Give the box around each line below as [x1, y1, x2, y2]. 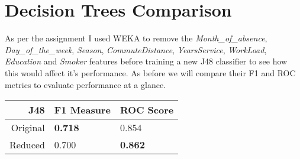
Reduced [9, 138, 45, 152]
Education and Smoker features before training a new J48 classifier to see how [5, 55, 288, 67]
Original [11, 121, 45, 135]
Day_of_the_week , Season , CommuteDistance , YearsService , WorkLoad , [5, 43, 267, 56]
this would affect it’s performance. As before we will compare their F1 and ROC [5, 66, 296, 79]
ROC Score [120, 103, 174, 117]
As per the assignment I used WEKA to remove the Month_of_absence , [5, 32, 267, 44]
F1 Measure [54, 103, 111, 117]
